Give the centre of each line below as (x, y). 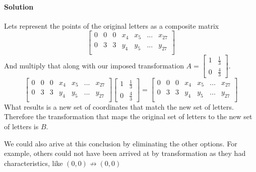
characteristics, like (34, 163)
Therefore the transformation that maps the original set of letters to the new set (128, 116)
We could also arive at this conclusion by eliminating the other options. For (121, 143)
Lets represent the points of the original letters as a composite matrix (112, 25)
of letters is (21, 126)
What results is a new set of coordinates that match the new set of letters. (119, 106)
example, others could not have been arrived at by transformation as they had (125, 153)
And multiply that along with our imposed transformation (94, 65)
